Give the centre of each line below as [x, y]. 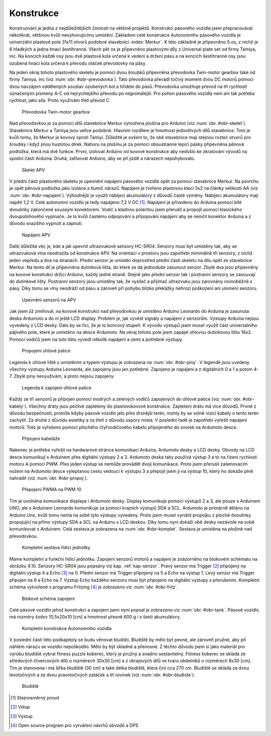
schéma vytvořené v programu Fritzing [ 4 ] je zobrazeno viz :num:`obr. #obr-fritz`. [94, 587]
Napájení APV [36, 235]
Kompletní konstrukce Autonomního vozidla [67, 628]
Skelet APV [33, 170]
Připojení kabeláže [41, 439]
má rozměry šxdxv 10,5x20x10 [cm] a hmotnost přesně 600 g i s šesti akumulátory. [95, 617]
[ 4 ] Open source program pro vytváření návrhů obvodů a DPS [75, 725]
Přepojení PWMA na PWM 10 [52, 489]
